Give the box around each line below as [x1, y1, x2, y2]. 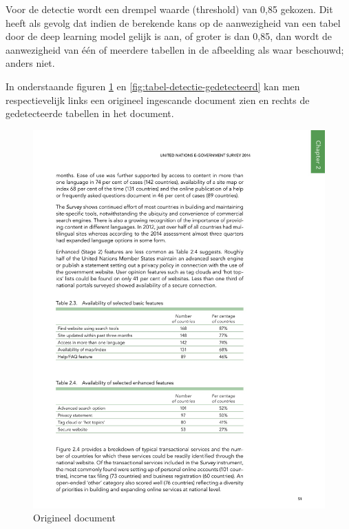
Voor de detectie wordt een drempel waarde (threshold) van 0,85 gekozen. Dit [6, 2, 333, 16]
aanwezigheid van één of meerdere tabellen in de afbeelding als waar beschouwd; [6, 42, 344, 56]
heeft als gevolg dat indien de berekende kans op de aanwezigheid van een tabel [6, 15, 341, 30]
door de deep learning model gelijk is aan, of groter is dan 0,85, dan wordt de [6, 29, 332, 43]
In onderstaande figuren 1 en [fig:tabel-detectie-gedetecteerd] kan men [6, 79, 300, 93]
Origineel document [33, 510, 116, 525]
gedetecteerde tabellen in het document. [6, 106, 174, 121]
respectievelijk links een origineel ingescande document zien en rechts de [6, 92, 310, 107]
